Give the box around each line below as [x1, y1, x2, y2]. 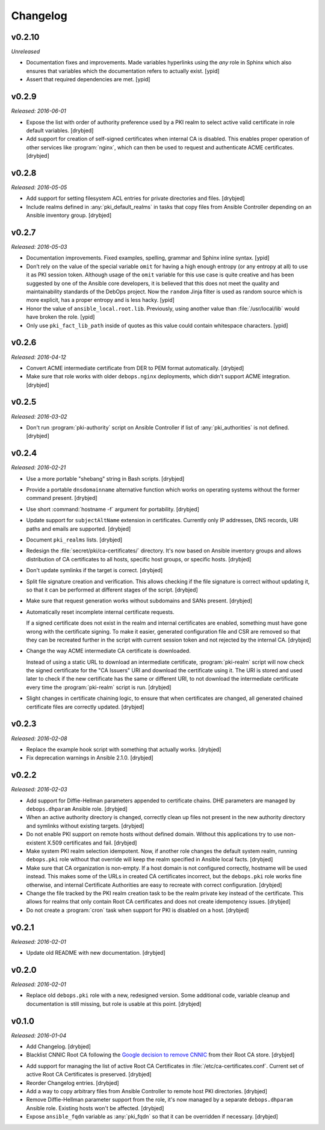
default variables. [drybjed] [26, 126, 94, 134]
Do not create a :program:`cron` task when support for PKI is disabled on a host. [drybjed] [26, 907, 249, 914]
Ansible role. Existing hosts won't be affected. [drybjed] [26, 1104, 164, 1111]
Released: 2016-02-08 [11, 735, 67, 742]
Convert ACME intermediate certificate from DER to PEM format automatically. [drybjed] [26, 364, 244, 372]
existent [26, 839, 46, 846]
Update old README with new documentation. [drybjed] [26, 949, 166, 956]
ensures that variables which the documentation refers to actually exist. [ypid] [26, 67, 220, 75]
